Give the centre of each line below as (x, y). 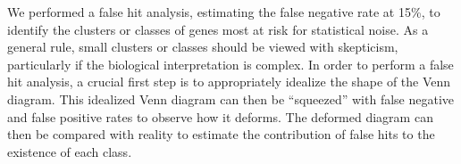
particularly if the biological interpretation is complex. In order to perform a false (230, 64)
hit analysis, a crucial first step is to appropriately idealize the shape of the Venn (229, 82)
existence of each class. (70, 151)
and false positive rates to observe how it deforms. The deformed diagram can (220, 116)
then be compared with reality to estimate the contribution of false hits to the (221, 134)
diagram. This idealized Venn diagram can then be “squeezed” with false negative (231, 98)
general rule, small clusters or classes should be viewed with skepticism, (203, 47)
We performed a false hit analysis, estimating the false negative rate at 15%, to (224, 12)
